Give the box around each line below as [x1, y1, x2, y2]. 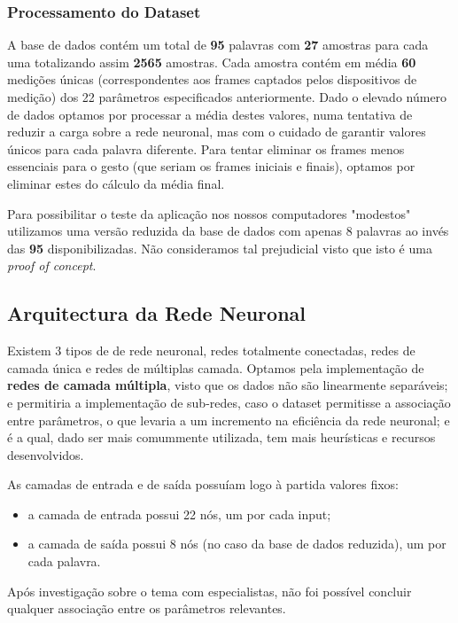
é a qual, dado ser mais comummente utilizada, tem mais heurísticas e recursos [7, 428, 436, 447]
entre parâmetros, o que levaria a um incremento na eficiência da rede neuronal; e [7, 410, 450, 429]
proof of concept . [7, 256, 97, 275]
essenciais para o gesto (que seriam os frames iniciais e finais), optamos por [7, 157, 415, 175]
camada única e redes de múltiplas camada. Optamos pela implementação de [7, 358, 424, 377]
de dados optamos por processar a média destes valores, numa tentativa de [7, 105, 413, 123]
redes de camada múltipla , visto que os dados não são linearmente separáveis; [7, 376, 448, 394]
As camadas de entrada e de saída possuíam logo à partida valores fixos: [7, 475, 400, 494]
